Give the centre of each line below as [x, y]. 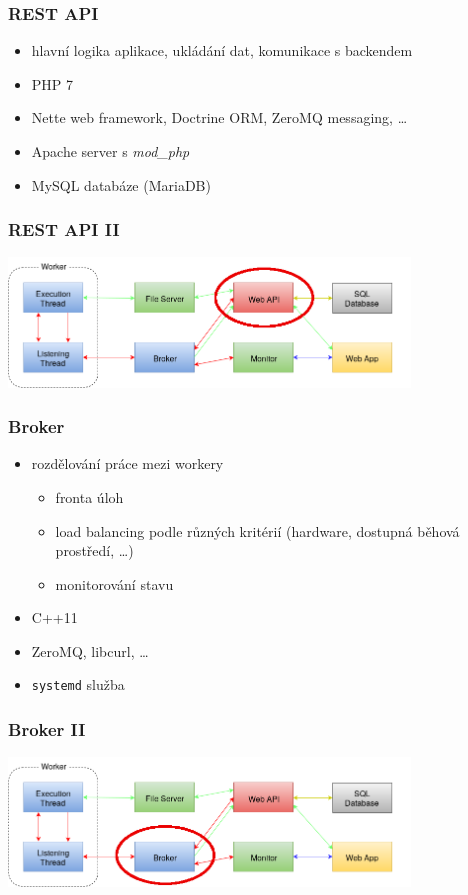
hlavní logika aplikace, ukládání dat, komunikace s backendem [222, 50]
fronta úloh [89, 496]
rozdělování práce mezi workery [127, 463]
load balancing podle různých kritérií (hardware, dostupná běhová [257, 530]
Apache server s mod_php [110, 151]
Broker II [47, 729]
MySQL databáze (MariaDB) [121, 184]
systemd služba [78, 684]
